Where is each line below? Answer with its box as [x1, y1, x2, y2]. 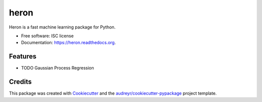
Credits [9, 78, 32, 86]
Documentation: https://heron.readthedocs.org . [21, 40, 116, 45]
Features [9, 52, 36, 60]
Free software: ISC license [21, 33, 74, 39]
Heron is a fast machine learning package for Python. [9, 24, 116, 30]
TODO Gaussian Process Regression [21, 65, 94, 71]
